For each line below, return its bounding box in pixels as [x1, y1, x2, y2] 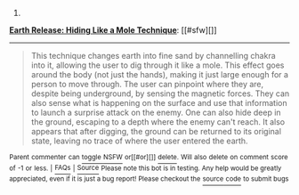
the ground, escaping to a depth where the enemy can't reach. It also [30, 117, 286, 127]
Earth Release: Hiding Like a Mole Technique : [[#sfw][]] [9, 25, 217, 35]
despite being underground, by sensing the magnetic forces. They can [30, 88, 290, 99]
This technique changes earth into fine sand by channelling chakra [30, 51, 276, 61]
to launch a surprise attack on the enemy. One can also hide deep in [30, 107, 282, 118]
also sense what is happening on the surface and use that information [30, 98, 287, 108]
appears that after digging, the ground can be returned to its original [30, 126, 282, 136]
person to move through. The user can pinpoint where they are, [30, 79, 264, 89]
